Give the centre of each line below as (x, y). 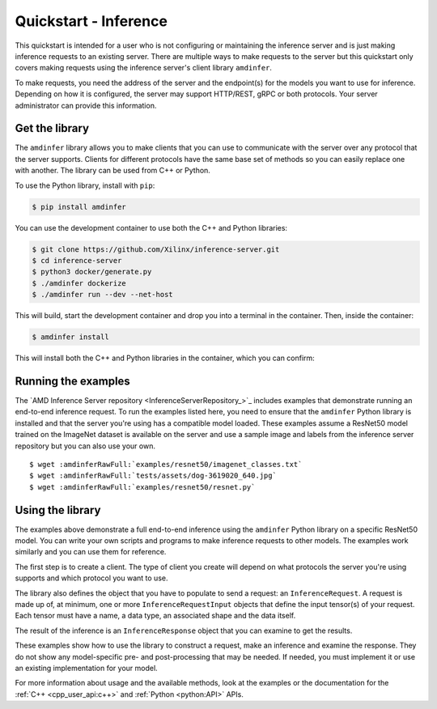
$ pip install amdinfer (79, 207)
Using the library (58, 510)
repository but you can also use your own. (85, 446)
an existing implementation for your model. (86, 668)
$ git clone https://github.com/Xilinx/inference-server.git (156, 249)
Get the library (52, 128)
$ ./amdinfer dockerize (79, 283)
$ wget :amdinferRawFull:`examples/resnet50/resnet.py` (142, 487)
